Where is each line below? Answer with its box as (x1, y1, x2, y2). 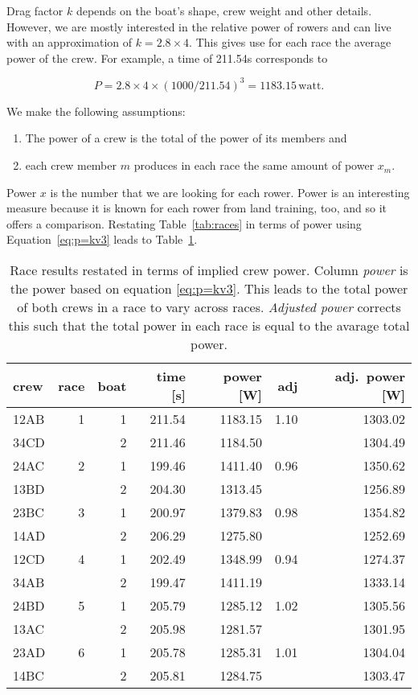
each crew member (25, 157, 117, 174)
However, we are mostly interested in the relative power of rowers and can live (6, 18, 391, 35)
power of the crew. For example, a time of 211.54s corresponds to (6, 49, 328, 66)
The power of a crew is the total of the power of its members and (25, 130, 347, 146)
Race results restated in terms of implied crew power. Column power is (10, 261, 408, 280)
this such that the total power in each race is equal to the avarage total (8, 316, 410, 335)
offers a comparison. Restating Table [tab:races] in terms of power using (6, 215, 362, 232)
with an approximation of (6, 34, 133, 51)
